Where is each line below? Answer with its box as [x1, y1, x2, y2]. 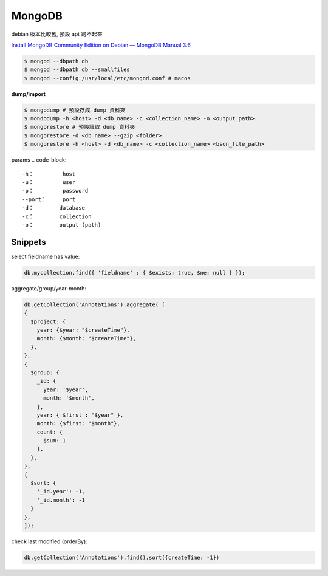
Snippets [11, 237, 46, 247]
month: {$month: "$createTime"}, [36, 335, 137, 342]
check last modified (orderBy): [11, 538, 87, 545]
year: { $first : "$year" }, [36, 411, 124, 419]
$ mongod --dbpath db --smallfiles [24, 66, 130, 73]
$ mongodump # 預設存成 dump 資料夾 [24, 106, 126, 114]
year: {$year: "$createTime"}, [36, 326, 130, 334]
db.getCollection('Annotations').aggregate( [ [24, 301, 165, 308]
